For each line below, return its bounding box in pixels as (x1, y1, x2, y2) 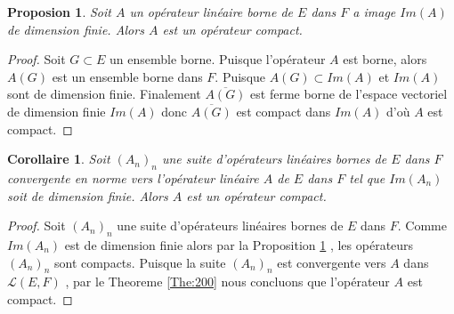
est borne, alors (343, 50, 427, 68)
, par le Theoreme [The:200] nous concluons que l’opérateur (65, 272, 390, 291)
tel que (349, 168, 385, 187)
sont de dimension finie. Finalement (7, 85, 201, 103)
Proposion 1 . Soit (7, 3, 111, 20)
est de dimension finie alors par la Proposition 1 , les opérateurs (64, 235, 414, 254)
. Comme (397, 216, 447, 235)
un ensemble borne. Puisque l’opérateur (109, 50, 326, 68)
